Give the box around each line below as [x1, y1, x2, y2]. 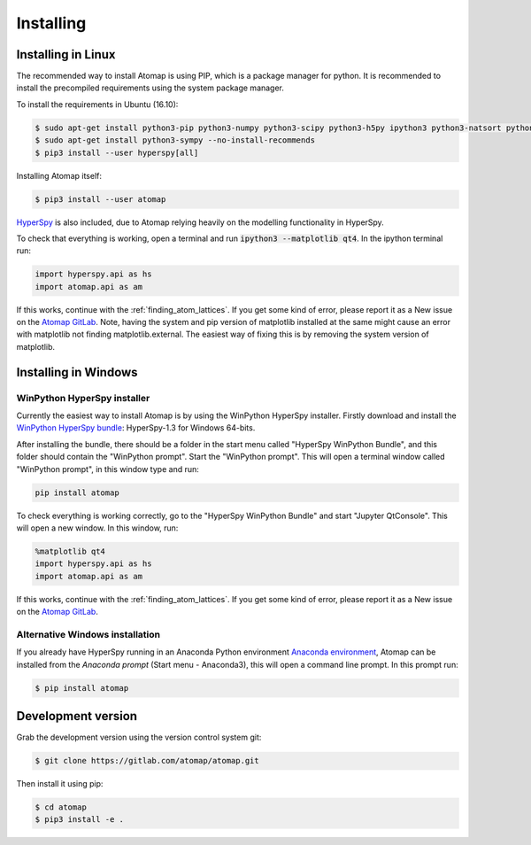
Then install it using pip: [16, 779, 104, 789]
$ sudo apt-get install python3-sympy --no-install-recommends [35, 136, 316, 145]
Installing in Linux [16, 47, 116, 62]
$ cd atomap [35, 802, 88, 812]
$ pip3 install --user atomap [35, 194, 166, 204]
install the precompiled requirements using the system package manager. [16, 82, 285, 93]
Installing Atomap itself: [16, 170, 102, 181]
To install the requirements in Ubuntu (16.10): [16, 98, 179, 110]
